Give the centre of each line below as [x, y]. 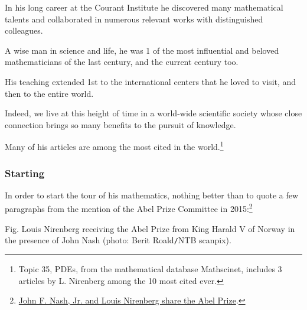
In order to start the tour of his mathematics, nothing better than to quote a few [152, 195]
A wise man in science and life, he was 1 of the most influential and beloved [142, 50]
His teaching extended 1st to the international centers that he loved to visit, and [151, 81]
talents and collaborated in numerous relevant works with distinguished [134, 19]
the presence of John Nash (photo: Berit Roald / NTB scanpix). [118, 240]
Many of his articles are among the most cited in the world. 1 [114, 146]
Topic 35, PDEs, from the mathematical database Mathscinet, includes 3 [150, 268]
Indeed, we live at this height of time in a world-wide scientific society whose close [153, 113]
